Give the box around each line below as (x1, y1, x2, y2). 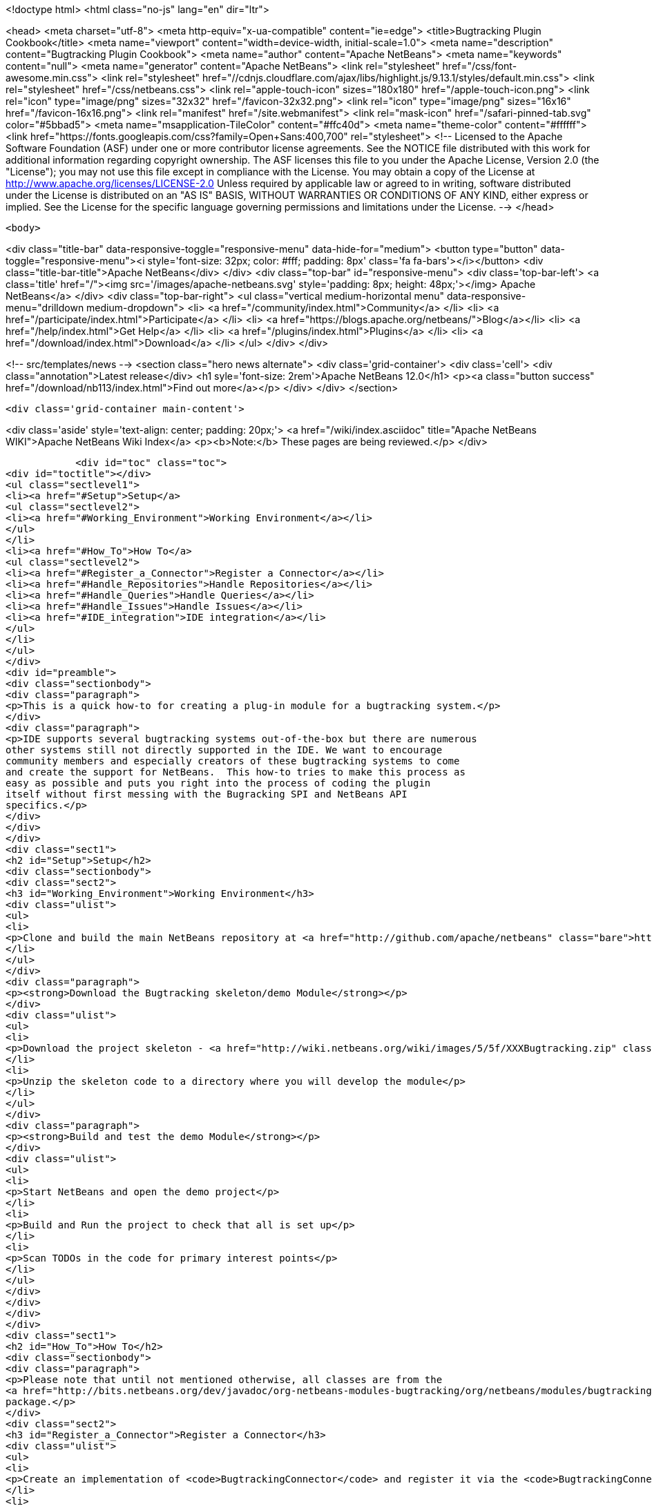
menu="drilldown (6, 302, 84, 313)
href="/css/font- (442, 60, 517, 72)
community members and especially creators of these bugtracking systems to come (6, 755, 460, 766)
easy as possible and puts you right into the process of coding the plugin (6, 778, 431, 789)
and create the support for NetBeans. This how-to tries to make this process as (6, 766, 466, 778)
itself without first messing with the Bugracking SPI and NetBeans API (6, 789, 407, 800)
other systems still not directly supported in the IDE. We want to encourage (6, 744, 443, 755)
